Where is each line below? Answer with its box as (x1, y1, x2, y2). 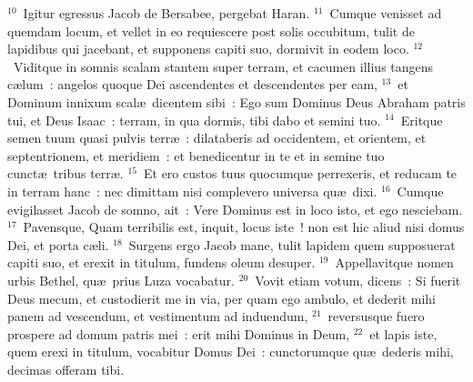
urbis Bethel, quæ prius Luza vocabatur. (7, 270, 235, 289)
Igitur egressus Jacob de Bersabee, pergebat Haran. (23, 4, 310, 22)
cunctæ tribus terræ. (7, 164, 124, 183)
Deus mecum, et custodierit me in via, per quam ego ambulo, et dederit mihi (7, 288, 436, 307)
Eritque (400, 110, 443, 129)
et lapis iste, (369, 324, 438, 343)
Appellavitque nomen (335, 253, 454, 272)
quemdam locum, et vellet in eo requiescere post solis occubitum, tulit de (7, 21, 415, 40)
